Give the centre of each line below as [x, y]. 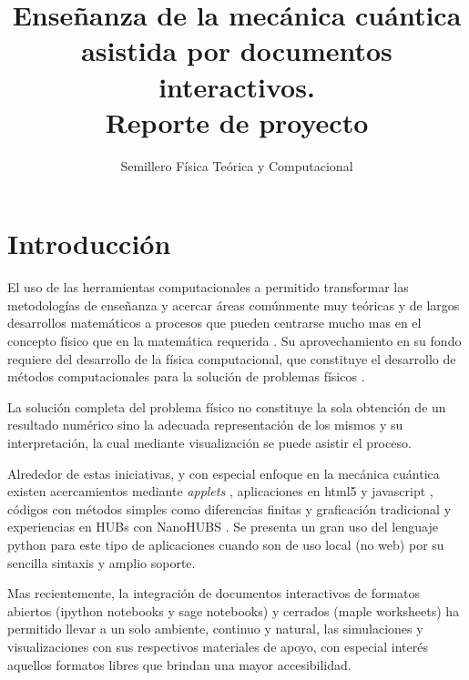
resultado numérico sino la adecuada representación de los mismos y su [205, 425]
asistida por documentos [237, 51]
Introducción [89, 244]
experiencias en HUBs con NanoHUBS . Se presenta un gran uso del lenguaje [223, 527]
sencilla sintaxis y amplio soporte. [102, 562]
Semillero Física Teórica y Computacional [237, 165]
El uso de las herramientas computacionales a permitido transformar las [208, 287]
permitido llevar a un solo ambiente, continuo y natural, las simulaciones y [215, 629]
